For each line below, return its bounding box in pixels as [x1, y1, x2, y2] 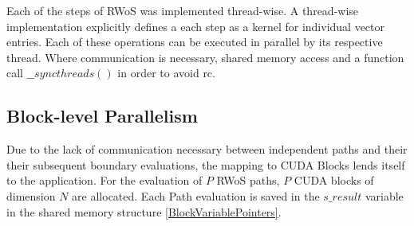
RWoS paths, [216, 172, 280, 189]
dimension [6, 187, 56, 204]
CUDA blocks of [294, 172, 374, 189]
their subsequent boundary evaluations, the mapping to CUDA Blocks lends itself [6, 156, 405, 173]
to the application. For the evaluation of [6, 172, 203, 189]
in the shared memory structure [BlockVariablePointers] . [6, 203, 282, 220]
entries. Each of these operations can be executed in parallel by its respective [6, 33, 383, 50]
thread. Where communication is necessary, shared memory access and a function [6, 49, 404, 65]
